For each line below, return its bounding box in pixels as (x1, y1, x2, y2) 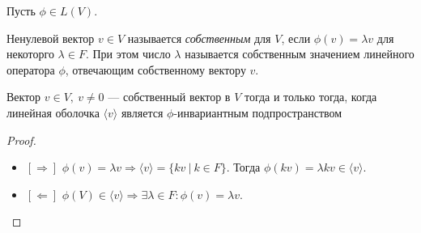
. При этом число (85, 45, 171, 62)
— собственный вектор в (108, 88, 231, 105)
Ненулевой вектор (6, 29, 95, 46)
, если (281, 29, 311, 46)
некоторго (6, 45, 54, 62)
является (121, 104, 164, 121)
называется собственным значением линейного (185, 45, 415, 62)
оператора (6, 61, 55, 78)
